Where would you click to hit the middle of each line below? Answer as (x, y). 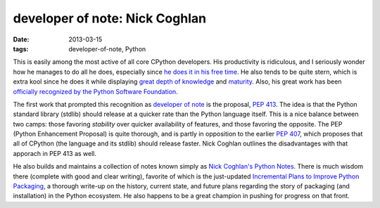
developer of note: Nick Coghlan (110, 18)
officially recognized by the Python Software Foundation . (96, 91)
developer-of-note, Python (107, 48)
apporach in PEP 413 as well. (55, 153)
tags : (21, 48)
